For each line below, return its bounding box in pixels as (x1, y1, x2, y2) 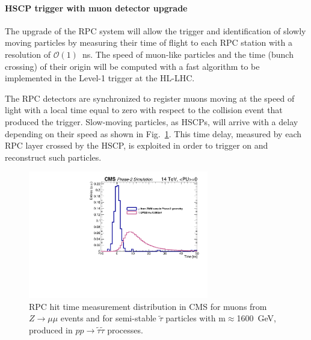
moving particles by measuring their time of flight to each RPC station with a (5, 36, 292, 49)
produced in (29, 323, 73, 336)
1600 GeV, (236, 312, 276, 324)
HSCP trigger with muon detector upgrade (5, 1, 188, 14)
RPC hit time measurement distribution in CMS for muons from (29, 300, 267, 312)
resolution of (5, 48, 51, 60)
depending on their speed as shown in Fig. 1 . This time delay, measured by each (5, 127, 301, 140)
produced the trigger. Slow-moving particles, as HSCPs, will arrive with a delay (5, 115, 298, 128)
